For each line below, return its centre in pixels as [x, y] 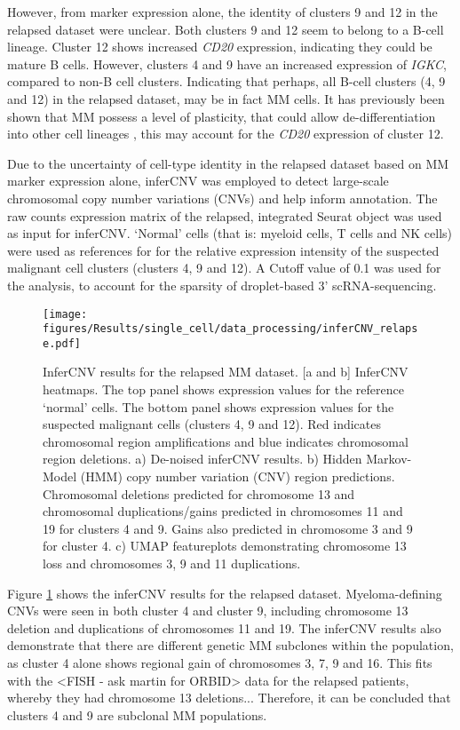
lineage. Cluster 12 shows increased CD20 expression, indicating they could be [220, 47]
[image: [65, 314]
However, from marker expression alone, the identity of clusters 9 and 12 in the [222, 12]
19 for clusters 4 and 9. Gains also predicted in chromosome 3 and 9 [228, 528]
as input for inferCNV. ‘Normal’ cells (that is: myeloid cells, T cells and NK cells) [230, 233]
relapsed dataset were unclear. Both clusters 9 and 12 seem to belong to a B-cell [226, 29]
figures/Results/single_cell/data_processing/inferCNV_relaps [230, 329]
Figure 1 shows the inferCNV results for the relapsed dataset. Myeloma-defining [225, 593]
